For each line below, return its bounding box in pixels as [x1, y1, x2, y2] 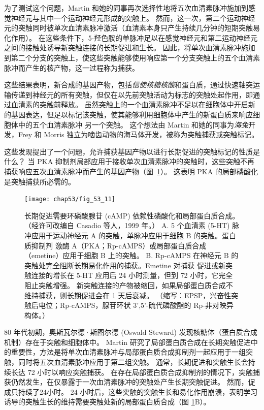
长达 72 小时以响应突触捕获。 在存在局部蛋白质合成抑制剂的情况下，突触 [11, 366, 253, 377]
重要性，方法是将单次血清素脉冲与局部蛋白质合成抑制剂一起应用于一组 [11, 346, 246, 357]
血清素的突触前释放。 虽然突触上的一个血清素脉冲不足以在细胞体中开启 [11, 99, 248, 110]
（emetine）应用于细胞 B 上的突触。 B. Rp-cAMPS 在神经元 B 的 [24, 250, 239, 261]
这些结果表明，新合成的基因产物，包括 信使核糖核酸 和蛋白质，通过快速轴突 [4, 79, 253, 90]
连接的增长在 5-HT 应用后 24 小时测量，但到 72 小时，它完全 [31, 270, 233, 280]
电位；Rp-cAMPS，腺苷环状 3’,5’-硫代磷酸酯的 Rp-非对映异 [38, 300, 234, 310]
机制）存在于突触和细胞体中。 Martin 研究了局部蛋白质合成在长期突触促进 [4, 336, 251, 347]
